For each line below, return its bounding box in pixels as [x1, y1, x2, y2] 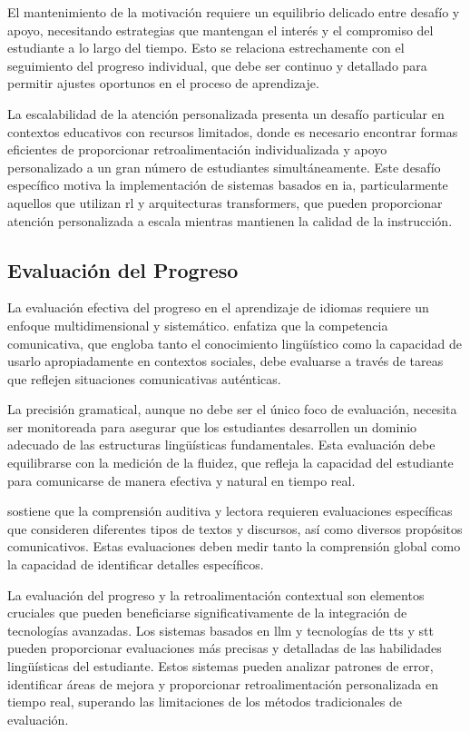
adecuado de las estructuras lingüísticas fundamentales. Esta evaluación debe [7, 435, 436, 454]
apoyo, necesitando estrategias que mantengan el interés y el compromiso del [7, 20, 434, 39]
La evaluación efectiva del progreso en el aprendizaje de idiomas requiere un [7, 298, 429, 317]
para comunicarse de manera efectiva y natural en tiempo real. [7, 470, 356, 490]
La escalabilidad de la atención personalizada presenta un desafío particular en [7, 104, 445, 123]
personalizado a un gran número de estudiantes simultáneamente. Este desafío [7, 157, 441, 176]
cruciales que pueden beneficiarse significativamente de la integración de [7, 603, 407, 622]
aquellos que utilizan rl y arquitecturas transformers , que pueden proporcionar [7, 193, 443, 212]
